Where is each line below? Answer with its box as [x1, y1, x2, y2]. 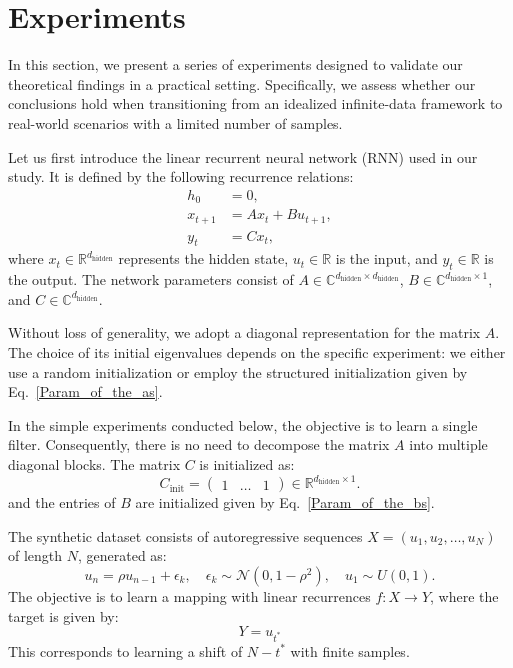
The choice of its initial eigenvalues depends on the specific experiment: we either [8, 342, 506, 363]
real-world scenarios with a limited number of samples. [8, 112, 343, 133]
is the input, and [335, 248, 438, 269]
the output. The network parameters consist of [8, 269, 294, 290]
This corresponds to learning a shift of [8, 640, 243, 661]
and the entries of [8, 492, 116, 513]
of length [8, 545, 63, 566]
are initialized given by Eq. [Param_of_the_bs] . [135, 492, 435, 513]
